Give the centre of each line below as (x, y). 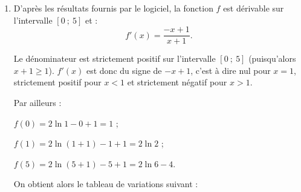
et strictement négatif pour (177, 82)
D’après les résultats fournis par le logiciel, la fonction (113, 8)
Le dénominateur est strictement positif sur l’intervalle (115, 58)
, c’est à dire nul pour (231, 70)
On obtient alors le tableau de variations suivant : (106, 184)
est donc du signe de (124, 70)
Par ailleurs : (37, 103)
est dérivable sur (254, 8)
